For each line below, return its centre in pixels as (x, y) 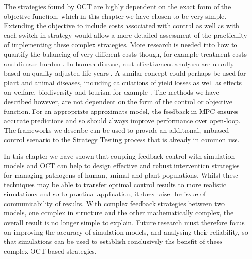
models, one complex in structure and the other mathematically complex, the (119, 213)
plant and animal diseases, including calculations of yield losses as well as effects (123, 82)
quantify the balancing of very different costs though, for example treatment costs (125, 54)
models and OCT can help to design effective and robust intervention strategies (122, 165)
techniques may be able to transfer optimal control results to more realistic (115, 184)
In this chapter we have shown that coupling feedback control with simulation (119, 155)
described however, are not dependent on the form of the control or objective (118, 101)
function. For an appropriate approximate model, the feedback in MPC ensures (121, 111)
